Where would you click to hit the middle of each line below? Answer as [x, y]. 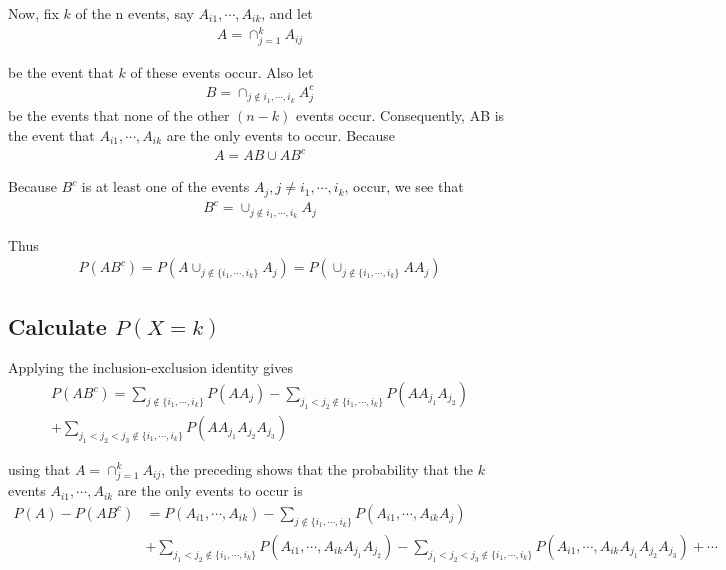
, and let [287, 13]
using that [39, 468]
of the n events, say [134, 13]
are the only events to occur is [210, 490]
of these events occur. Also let [222, 71]
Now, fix [33, 13]
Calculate [57, 325]
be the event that [61, 71]
